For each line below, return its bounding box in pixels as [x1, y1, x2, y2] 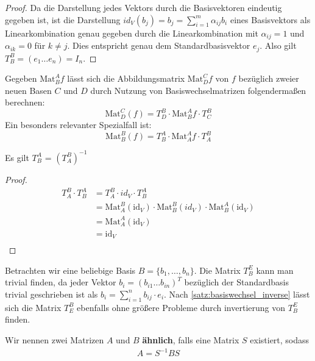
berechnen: [5, 96, 45, 109]
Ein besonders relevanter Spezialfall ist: [5, 118, 152, 131]
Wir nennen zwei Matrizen [5, 333, 104, 346]
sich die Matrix [5, 301, 62, 313]
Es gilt [5, 151, 29, 163]
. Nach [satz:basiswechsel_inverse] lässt [164, 287, 310, 300]
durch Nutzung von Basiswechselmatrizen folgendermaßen [90, 84, 306, 96]
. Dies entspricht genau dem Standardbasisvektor [67, 39, 250, 52]
